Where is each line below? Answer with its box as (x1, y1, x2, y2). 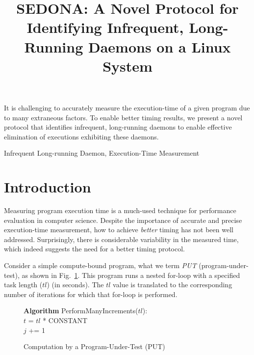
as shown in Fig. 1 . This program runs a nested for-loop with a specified (22, 270, 240, 280)
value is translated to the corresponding (113, 279, 232, 290)
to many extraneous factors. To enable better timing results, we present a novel (4, 112, 243, 122)
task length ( (4, 279, 43, 290)
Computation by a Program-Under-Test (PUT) (24, 341, 165, 352)
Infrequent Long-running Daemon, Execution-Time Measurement (4, 148, 200, 158)
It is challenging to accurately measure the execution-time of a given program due (4, 102, 250, 112)
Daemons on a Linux (88, 36, 231, 56)
